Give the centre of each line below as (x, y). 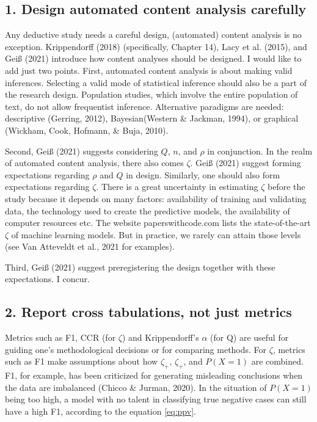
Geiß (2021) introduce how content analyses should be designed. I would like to (153, 58)
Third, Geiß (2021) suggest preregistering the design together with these (140, 267)
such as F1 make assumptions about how (82, 361)
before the (286, 187)
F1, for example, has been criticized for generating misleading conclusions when (154, 375)
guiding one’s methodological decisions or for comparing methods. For (136, 349)
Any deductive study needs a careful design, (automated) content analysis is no (153, 35)
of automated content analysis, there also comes (94, 163)
